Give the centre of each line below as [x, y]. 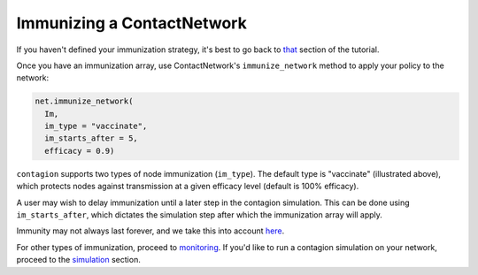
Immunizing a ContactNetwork [131, 23]
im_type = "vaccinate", [96, 126]
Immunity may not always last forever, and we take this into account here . [150, 231]
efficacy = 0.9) [80, 151]
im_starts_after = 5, [92, 138]
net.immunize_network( [84, 101]
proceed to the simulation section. [78, 260]
